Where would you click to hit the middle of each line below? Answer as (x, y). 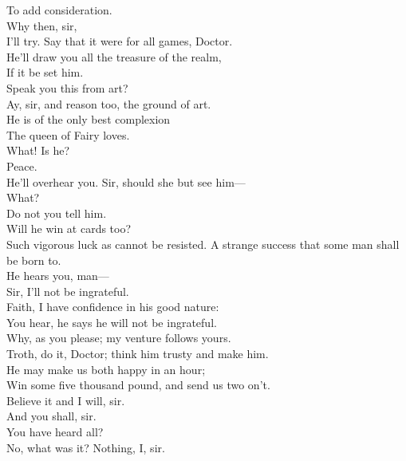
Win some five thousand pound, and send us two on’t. (138, 385)
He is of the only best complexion (89, 119)
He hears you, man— (58, 276)
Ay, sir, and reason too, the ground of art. (109, 103)
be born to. (34, 260)
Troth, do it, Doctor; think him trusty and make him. (138, 354)
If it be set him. (45, 72)
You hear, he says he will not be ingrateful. (112, 322)
